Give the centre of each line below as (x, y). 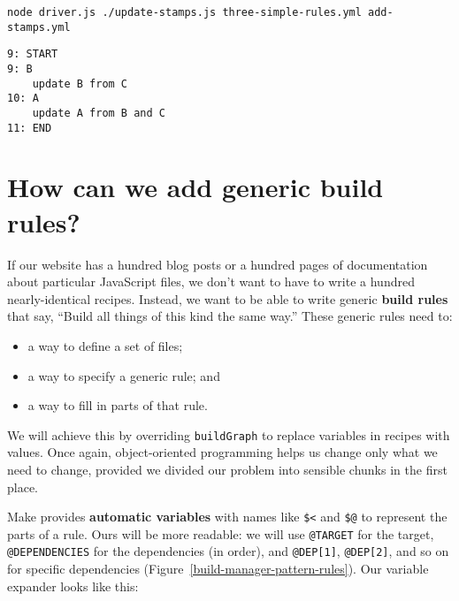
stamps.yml (39, 27)
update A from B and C (99, 113)
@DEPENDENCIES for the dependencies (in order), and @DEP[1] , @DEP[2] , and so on (228, 551)
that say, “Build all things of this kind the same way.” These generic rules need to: (230, 316)
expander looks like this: (73, 586)
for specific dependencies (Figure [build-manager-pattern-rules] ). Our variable (218, 569)
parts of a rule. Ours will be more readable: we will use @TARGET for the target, (221, 533)
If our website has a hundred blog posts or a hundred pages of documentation (218, 264)
